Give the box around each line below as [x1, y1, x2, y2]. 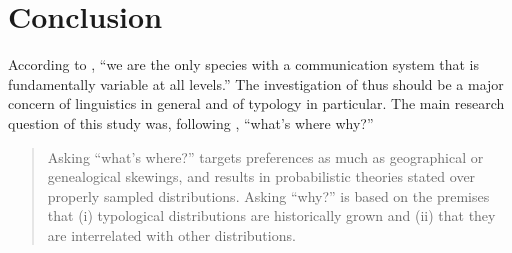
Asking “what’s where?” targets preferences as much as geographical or [47, 146, 484, 167]
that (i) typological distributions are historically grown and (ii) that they [47, 205, 496, 226]
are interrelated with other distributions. [47, 224, 296, 245]
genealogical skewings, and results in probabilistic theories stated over [47, 166, 476, 187]
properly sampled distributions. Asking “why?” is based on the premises [47, 185, 490, 206]
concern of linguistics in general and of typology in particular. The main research [8, 93, 505, 114]
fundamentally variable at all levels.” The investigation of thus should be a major [8, 73, 504, 94]
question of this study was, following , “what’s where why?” [8, 112, 374, 133]
